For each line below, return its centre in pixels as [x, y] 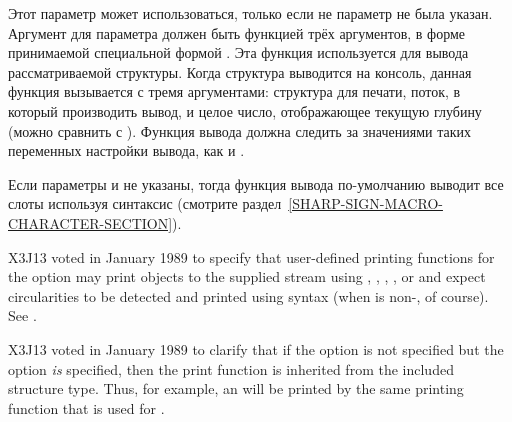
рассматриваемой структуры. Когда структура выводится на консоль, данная [240, 71]
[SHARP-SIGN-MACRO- [365, 203]
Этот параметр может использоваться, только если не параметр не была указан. [250, 13]
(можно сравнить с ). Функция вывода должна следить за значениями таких [239, 130]
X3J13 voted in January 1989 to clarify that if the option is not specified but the [256, 348]
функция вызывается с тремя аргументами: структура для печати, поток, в [234, 91]
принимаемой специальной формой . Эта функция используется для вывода [238, 52]
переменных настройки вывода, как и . [126, 150]
